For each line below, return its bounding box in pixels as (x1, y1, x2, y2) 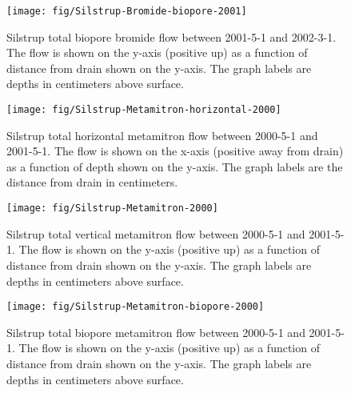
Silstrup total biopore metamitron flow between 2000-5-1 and (6, 323, 305, 340)
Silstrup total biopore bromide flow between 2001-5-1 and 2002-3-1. (6, 28, 337, 45)
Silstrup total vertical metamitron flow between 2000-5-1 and (6, 225, 305, 242)
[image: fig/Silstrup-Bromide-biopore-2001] (6, 6, 247, 17)
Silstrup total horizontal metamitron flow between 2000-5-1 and (6, 126, 318, 143)
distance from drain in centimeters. (6, 174, 178, 190)
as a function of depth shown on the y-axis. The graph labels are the (6, 158, 343, 174)
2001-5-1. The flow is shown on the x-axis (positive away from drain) (6, 142, 344, 159)
